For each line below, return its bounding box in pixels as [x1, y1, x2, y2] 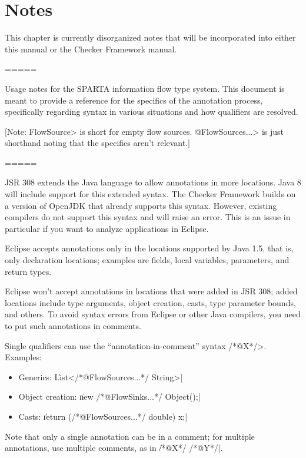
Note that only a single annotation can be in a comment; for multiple [5, 430, 255, 442]
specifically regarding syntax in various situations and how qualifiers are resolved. [5, 105, 298, 118]
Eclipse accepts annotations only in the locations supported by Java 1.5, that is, [5, 242, 294, 254]
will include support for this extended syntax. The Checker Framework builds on [5, 188, 296, 200]
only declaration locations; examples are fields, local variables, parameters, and [5, 254, 290, 266]
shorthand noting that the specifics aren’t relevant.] [5, 137, 190, 149]
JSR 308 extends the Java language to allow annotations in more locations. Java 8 [5, 176, 301, 188]
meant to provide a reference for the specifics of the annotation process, [5, 94, 263, 106]
